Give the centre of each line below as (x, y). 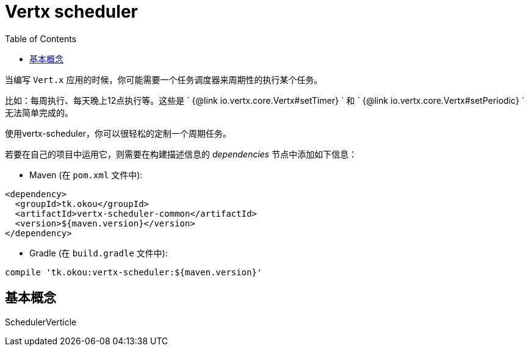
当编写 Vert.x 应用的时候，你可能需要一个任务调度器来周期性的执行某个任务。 (164, 79)
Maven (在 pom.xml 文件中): (86, 175)
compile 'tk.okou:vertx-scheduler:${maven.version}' (134, 272)
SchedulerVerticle (41, 322)
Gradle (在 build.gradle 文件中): (99, 253)
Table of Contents (41, 38)
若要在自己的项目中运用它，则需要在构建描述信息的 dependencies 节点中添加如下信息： (181, 154)
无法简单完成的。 (39, 112)
